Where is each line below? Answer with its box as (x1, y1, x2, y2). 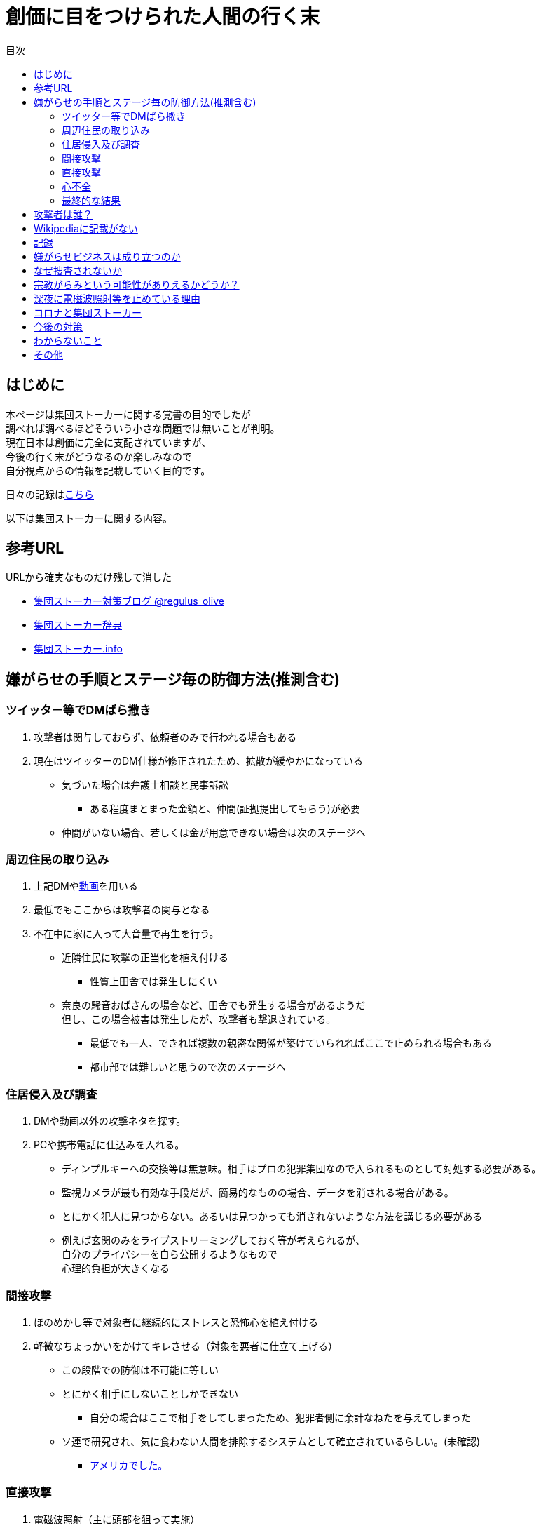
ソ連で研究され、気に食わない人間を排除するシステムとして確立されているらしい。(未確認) (62, 1435, 481, 1447)
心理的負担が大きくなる (62, 1262, 170, 1275)
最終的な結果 (62, 194, 121, 206)
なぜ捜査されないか (34, 264, 122, 276)
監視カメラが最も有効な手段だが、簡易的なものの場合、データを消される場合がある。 (62, 1186, 454, 1199)
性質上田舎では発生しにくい (90, 975, 217, 988)
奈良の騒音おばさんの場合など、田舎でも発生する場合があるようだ (62, 999, 366, 1012)
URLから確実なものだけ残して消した (6, 571, 172, 584)
